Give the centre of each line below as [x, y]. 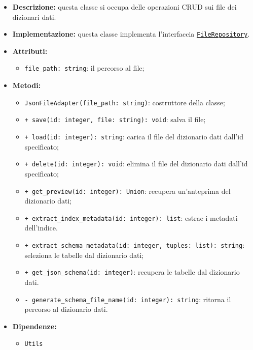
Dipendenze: [34, 326]
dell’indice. [41, 228]
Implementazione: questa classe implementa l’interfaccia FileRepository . [131, 34]
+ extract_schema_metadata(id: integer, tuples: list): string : [135, 245]
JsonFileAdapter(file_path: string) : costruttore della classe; [125, 102]
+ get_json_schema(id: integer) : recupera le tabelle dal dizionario [132, 272]
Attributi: [30, 51]
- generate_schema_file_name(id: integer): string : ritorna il [128, 299]
